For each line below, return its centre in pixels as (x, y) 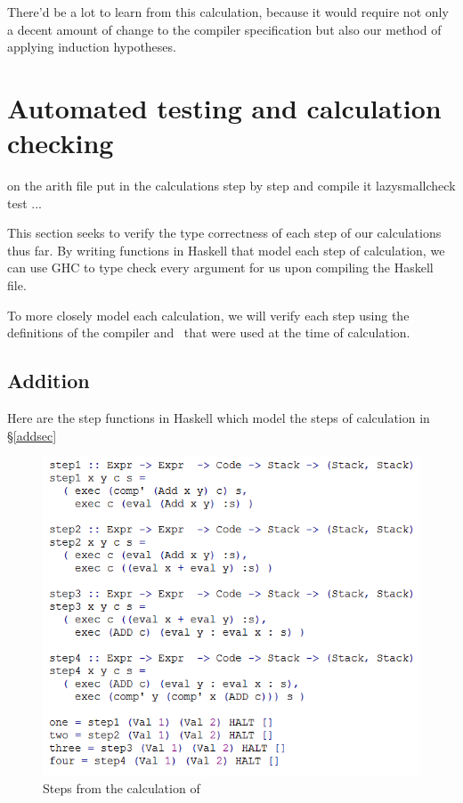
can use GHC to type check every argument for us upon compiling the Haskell (220, 268)
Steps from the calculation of (122, 788)
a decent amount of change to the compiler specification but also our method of (224, 29)
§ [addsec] (32, 435)
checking (61, 143)
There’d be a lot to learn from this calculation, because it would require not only (228, 12)
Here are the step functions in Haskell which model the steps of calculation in (219, 418)
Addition (49, 381)
